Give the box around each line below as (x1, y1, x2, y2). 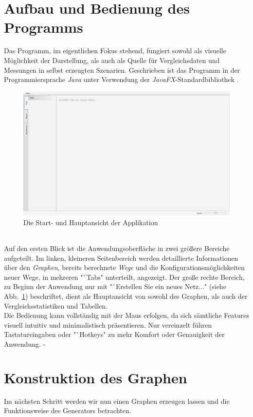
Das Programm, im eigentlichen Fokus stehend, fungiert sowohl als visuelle (4, 45, 226, 56)
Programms (4, 17, 83, 37)
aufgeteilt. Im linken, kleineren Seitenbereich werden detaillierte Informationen (4, 252, 238, 263)
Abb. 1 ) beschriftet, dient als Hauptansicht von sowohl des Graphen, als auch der (4, 291, 248, 301)
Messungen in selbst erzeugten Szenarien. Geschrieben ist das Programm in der (4, 64, 240, 75)
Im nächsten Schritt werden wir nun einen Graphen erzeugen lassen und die (4, 396, 230, 406)
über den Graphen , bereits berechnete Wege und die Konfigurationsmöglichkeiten (4, 262, 245, 272)
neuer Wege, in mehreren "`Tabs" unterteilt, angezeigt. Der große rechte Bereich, (4, 271, 245, 282)
